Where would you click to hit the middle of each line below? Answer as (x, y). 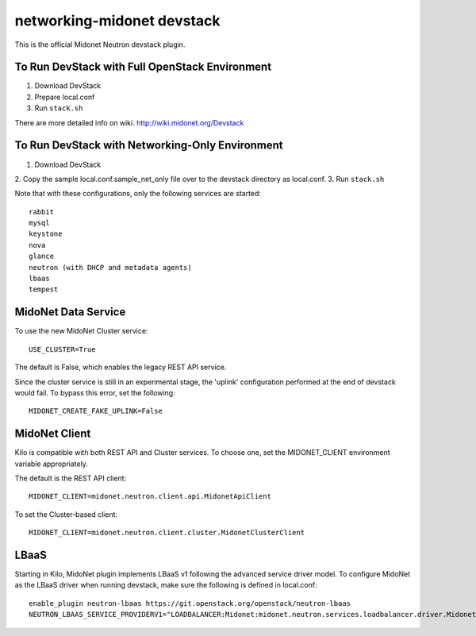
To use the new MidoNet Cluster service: (81, 331)
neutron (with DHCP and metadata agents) (110, 267)
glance (42, 256)
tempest (44, 289)
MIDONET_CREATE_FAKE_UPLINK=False (96, 411)
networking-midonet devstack (118, 21)
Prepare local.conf (65, 97)
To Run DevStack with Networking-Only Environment (149, 146)
